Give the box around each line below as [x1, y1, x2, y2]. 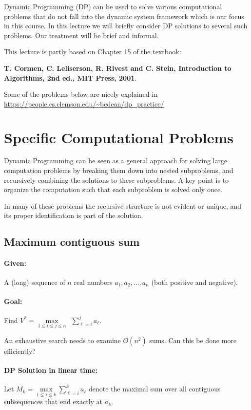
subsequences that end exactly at [4, 396, 103, 407]
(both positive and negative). [151, 277, 238, 287]
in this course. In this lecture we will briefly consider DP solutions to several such [4, 21, 248, 31]
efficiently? [4, 345, 36, 356]
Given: [4, 258, 26, 268]
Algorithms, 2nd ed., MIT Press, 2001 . [4, 72, 137, 83]
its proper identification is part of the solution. [4, 210, 143, 220]
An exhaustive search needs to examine [4, 335, 121, 345]
